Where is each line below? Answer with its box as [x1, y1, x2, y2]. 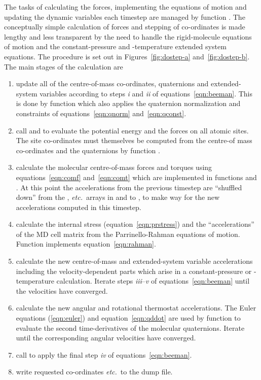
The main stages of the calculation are [4, 61, 123, 72]
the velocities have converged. [16, 285, 108, 296]
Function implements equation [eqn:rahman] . [16, 238, 156, 249]
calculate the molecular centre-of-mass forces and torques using [16, 162, 212, 172]
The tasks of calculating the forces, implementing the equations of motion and [4, 2, 247, 12]
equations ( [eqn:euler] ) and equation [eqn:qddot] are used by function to [16, 313, 241, 323]
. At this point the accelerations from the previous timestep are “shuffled [16, 182, 242, 192]
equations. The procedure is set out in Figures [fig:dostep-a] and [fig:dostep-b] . [4, 51, 250, 61]
